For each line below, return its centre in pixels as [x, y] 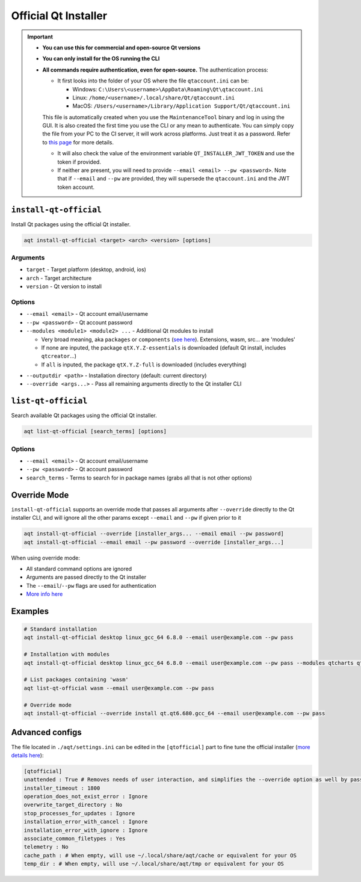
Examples [30, 611]
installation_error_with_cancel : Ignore [86, 822]
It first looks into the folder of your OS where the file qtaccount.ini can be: [153, 81]
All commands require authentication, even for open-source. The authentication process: [156, 70]
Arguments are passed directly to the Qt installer [86, 577]
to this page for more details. [78, 142]
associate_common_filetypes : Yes [75, 838]
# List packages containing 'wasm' [76, 680]
